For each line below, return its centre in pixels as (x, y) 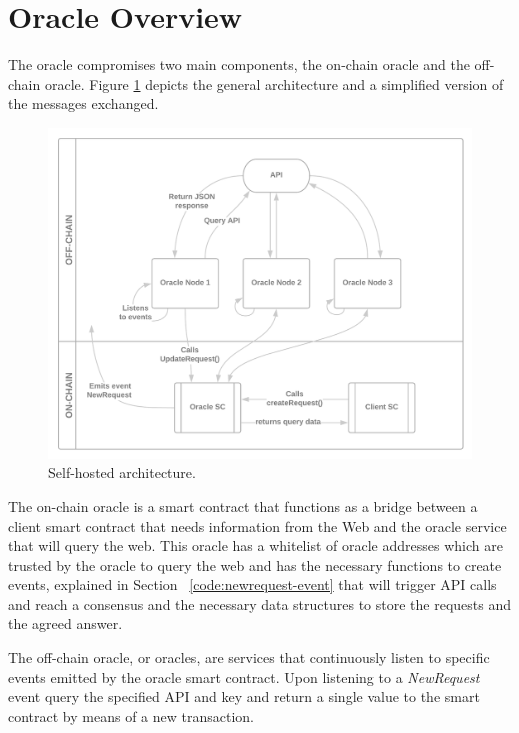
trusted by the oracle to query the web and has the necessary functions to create (255, 564)
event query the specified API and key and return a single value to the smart (244, 696)
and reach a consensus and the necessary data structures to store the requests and (260, 603)
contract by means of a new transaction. (131, 715)
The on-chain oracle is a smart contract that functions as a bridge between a (243, 505)
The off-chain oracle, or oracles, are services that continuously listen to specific (249, 657)
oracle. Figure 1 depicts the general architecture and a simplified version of (274, 83)
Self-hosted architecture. (122, 472)
